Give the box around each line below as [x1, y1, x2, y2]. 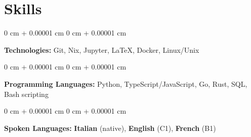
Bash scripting [4, 88, 49, 99]
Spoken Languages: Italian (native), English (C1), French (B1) [4, 122, 216, 133]
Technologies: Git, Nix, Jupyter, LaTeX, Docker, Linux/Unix [4, 44, 199, 55]
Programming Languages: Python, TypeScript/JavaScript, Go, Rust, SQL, [4, 78, 247, 89]
